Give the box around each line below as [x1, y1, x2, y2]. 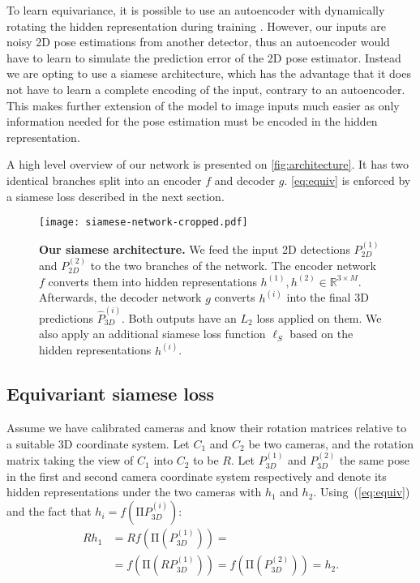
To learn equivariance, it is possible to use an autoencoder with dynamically [6, 2, 385, 18]
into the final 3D [286, 289, 369, 306]
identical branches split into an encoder [6, 171, 202, 188]
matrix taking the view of [6, 452, 134, 469]
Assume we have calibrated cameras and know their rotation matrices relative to [6, 419, 407, 436]
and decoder [214, 171, 276, 188]
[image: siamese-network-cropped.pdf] [39, 216, 248, 229]
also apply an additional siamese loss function [39, 325, 266, 342]
